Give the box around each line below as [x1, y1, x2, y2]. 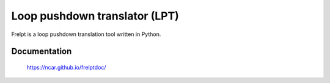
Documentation [11, 46, 72, 57]
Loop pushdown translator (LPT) [11, 9, 180, 23]
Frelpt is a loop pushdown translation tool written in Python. [11, 31, 161, 38]
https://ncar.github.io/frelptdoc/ [26, 63, 106, 71]
